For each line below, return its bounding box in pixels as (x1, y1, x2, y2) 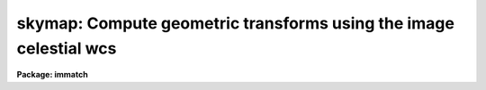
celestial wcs (16, 38, 117, 58)
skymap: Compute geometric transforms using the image (16, 13, 454, 33)
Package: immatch (16, 70, 89, 80)
